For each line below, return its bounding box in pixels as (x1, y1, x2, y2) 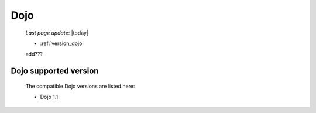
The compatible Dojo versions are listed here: (25, 83, 135, 90)
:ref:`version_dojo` (40, 40, 84, 47)
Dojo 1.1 (40, 94, 59, 101)
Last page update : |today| (25, 29, 89, 36)
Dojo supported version (11, 66, 99, 76)
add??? (25, 50, 43, 58)
